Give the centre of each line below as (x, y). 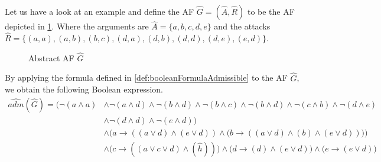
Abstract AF (51, 57)
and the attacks (242, 26)
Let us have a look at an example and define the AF (100, 11)
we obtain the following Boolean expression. (84, 89)
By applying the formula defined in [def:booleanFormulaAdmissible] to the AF (146, 77)
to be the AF (271, 11)
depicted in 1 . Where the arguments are (77, 26)
